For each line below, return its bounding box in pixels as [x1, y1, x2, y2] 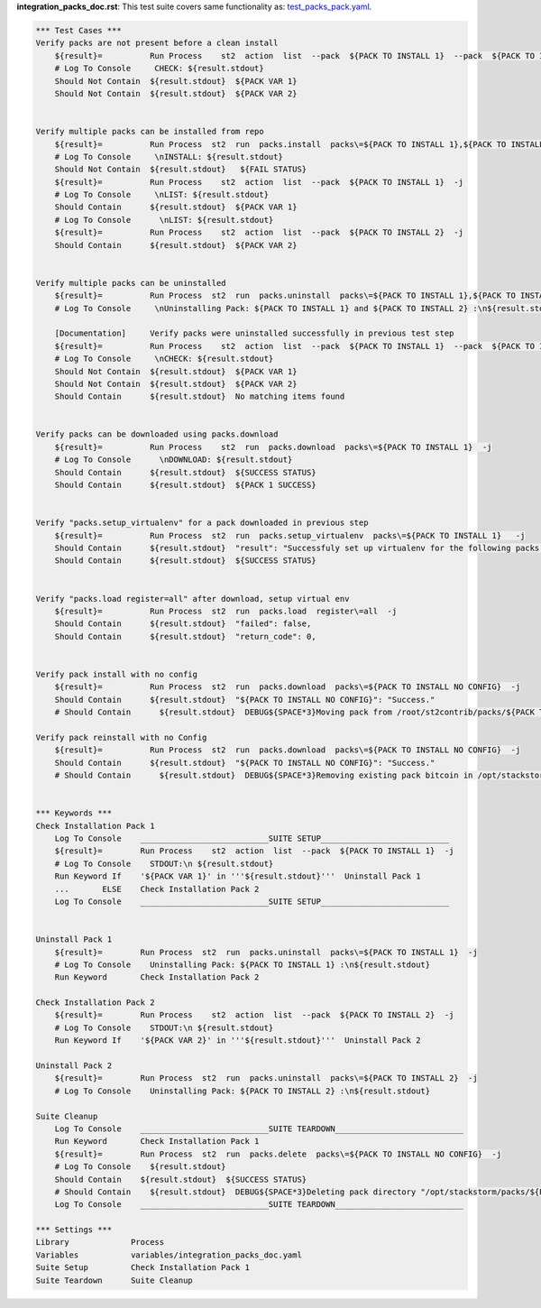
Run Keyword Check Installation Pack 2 [54, 972, 260, 982]
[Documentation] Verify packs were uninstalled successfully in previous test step [54, 328, 454, 338]
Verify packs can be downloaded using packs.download [35, 429, 279, 439]
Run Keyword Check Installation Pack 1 [54, 1137, 260, 1147]
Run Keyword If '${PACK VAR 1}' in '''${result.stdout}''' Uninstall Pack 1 [54, 871, 421, 881]
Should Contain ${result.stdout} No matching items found [54, 391, 345, 401]
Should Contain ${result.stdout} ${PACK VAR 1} [54, 202, 298, 212]
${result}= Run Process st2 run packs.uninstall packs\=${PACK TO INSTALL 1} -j [54, 947, 478, 957]
